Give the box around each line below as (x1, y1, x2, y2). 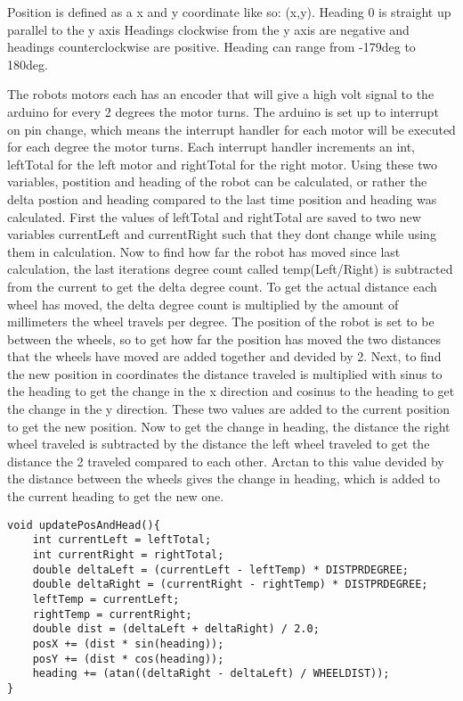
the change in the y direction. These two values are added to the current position (7, 400, 450, 418)
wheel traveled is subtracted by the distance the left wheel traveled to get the (7, 434, 430, 453)
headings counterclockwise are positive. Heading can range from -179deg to (7, 37, 416, 56)
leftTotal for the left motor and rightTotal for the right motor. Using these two (7, 154, 438, 173)
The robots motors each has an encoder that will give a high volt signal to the (7, 85, 435, 103)
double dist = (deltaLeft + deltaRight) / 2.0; (32, 623, 320, 636)
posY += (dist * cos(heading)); (32, 652, 224, 665)
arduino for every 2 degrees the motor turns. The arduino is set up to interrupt (7, 102, 439, 120)
